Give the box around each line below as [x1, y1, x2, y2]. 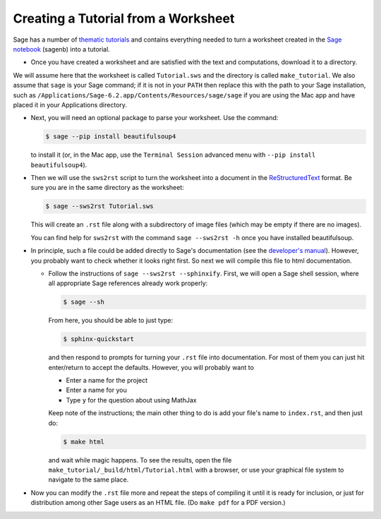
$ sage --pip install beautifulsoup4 [45, 133, 176, 141]
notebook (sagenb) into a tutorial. [13, 44, 111, 53]
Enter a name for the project [66, 376, 148, 385]
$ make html [63, 438, 105, 446]
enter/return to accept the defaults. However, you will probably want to [48, 363, 254, 371]
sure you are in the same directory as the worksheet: [30, 184, 184, 192]
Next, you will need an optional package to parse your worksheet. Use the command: [30, 114, 279, 122]
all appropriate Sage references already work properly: [48, 279, 208, 287]
